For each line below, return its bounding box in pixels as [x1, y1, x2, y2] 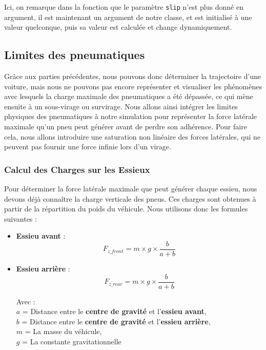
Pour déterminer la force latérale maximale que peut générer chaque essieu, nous [4, 183, 257, 194]
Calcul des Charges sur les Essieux [4, 163, 150, 176]
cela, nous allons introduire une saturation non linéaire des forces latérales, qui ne [4, 131, 261, 142]
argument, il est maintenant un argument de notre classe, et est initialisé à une [4, 11, 252, 22]
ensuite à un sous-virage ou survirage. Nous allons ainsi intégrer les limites [4, 101, 238, 111]
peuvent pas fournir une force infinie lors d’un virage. [4, 141, 171, 152]
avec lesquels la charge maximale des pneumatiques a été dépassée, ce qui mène [4, 91, 253, 102]
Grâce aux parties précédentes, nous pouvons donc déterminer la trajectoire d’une [4, 71, 261, 82]
